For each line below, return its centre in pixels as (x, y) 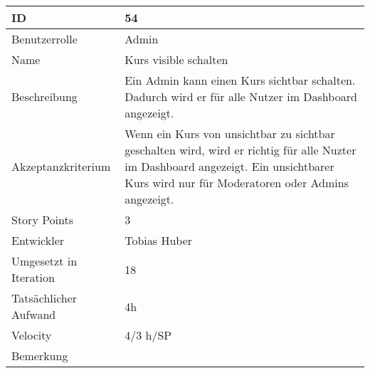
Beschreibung (44, 96)
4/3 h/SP (148, 335)
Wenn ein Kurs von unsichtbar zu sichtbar (230, 133)
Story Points (43, 220)
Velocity (32, 335)
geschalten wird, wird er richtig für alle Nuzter (240, 150)
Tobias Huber (159, 240)
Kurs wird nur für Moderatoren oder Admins (237, 183)
